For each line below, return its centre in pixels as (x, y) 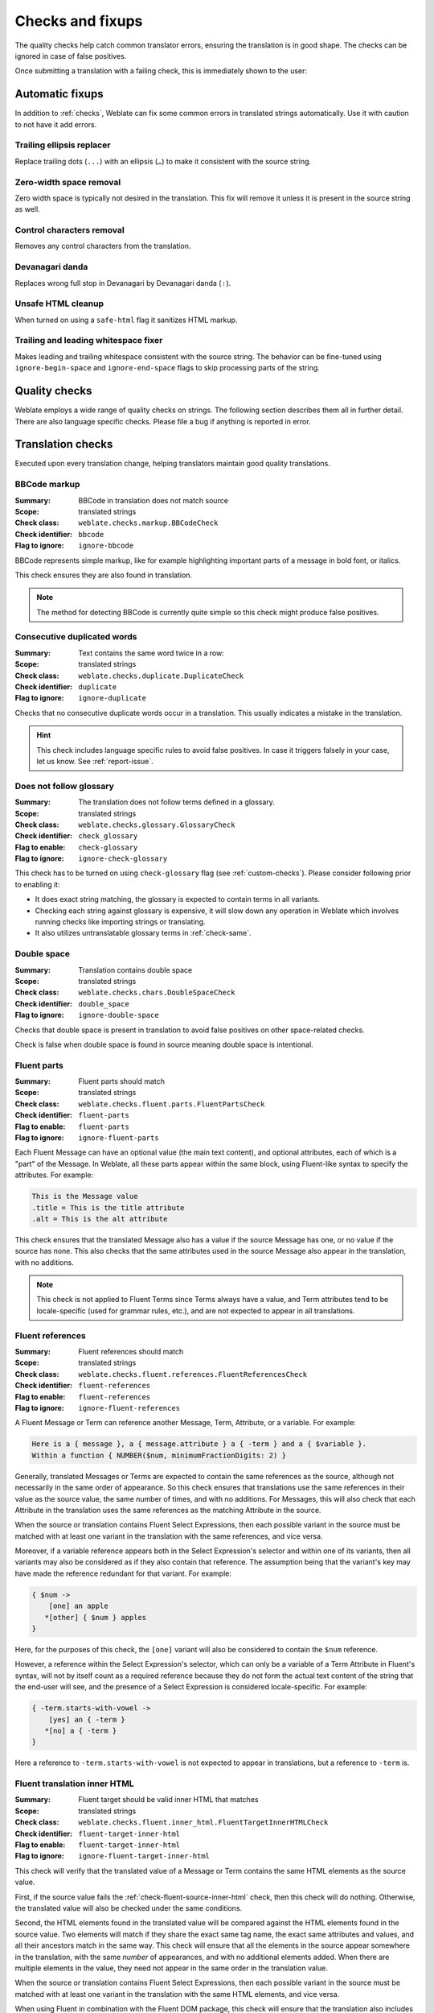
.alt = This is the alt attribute (100, 1219)
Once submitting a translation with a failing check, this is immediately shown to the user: (161, 71)
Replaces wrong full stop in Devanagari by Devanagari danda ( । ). (123, 283)
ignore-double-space (119, 1015)
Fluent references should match (131, 1352)
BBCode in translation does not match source (154, 500)
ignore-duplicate (112, 698)
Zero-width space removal (68, 182)
